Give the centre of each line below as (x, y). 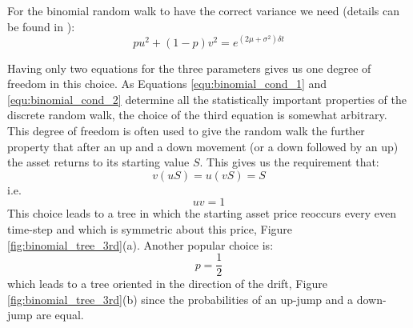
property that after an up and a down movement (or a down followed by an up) (203, 146)
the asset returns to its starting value (98, 162)
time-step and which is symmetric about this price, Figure (150, 229)
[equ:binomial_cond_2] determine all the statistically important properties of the (207, 99)
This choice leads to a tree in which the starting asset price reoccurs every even (202, 213)
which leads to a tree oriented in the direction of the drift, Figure (167, 284)
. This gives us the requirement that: (289, 162)
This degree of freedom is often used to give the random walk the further (186, 131)
